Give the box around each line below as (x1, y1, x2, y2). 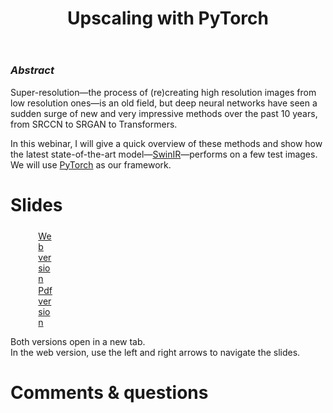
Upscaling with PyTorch (67, 7, 269, 30)
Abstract (10, 63, 55, 77)
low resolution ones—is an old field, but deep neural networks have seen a (10, 97, 318, 109)
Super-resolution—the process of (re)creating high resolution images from (10, 86, 317, 98)
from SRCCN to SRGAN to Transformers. (10, 118, 178, 130)
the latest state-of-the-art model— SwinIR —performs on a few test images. (10, 148, 318, 160)
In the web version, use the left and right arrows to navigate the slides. (10, 346, 301, 358)
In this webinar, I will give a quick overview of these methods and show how (10, 137, 323, 149)
